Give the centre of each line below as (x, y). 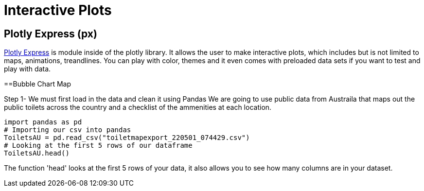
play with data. (27, 69)
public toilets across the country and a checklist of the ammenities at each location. (138, 107)
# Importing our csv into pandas (68, 130)
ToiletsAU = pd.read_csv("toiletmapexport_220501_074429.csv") (127, 138)
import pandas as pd (43, 122)
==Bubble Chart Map (38, 84)
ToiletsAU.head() (37, 153)
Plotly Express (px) (51, 34)
